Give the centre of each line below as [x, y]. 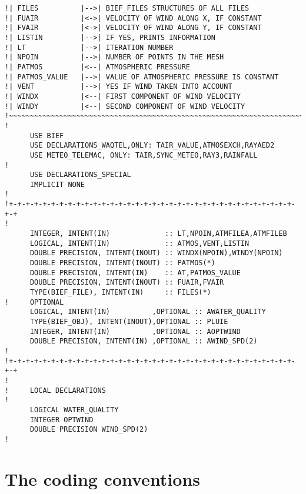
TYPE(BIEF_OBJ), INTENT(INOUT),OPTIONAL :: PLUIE [129, 322]
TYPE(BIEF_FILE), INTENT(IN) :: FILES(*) [120, 293]
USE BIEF [47, 136]
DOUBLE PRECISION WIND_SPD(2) [89, 430]
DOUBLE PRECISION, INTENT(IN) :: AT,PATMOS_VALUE [135, 273]
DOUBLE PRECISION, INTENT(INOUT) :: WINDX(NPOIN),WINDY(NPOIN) [156, 253]
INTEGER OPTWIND [61, 420]
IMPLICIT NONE [57, 184]
